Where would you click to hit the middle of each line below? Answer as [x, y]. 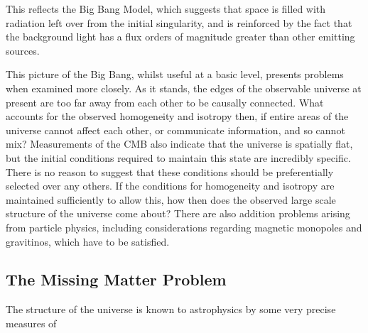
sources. [23, 50]
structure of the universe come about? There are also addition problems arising [178, 213]
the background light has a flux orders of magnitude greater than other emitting [180, 37]
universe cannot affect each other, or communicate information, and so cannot [175, 130]
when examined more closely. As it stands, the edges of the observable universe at [184, 88]
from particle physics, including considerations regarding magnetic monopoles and [184, 227]
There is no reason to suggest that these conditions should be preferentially [170, 171]
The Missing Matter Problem [116, 279]
